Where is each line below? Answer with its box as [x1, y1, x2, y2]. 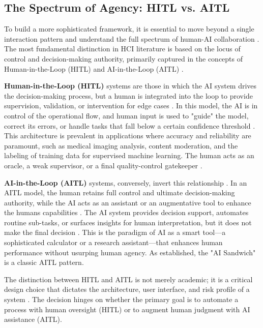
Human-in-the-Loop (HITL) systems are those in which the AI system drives [4, 80, 257, 91]
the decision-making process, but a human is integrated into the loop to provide [4, 90, 253, 101]
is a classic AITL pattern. [4, 257, 84, 267]
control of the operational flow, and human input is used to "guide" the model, [4, 110, 249, 121]
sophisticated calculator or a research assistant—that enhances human [4, 237, 223, 248]
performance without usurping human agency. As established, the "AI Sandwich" [4, 247, 256, 257]
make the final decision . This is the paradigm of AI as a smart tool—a [4, 227, 226, 237]
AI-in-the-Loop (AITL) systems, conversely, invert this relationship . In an [4, 177, 247, 188]
